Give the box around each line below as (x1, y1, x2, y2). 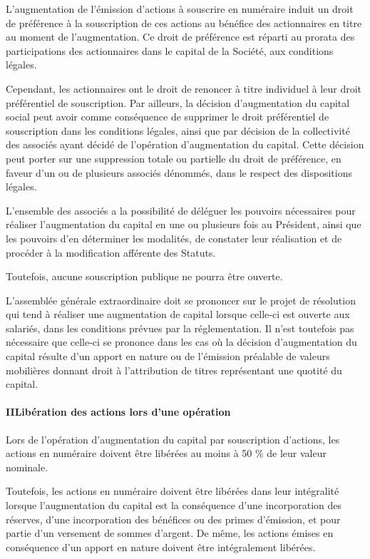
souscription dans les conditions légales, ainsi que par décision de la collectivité (6, 123, 350, 138)
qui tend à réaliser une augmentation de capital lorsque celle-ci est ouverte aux (6, 307, 350, 322)
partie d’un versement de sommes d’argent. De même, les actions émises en (6, 525, 334, 540)
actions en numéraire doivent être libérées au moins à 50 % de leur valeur (6, 446, 327, 461)
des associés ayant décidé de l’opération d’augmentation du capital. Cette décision (6, 137, 364, 152)
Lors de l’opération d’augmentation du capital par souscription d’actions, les (6, 431, 340, 446)
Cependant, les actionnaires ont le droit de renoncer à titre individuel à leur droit (6, 81, 362, 96)
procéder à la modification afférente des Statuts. (6, 245, 216, 260)
